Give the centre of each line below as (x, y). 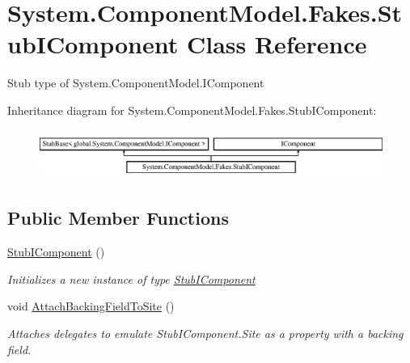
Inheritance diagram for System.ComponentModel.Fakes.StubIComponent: (192, 110)
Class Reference (277, 44)
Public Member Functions (118, 218)
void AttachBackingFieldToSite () (91, 306)
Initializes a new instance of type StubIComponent (131, 279)
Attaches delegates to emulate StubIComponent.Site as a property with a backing (205, 333)
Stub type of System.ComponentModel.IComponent (136, 83)
